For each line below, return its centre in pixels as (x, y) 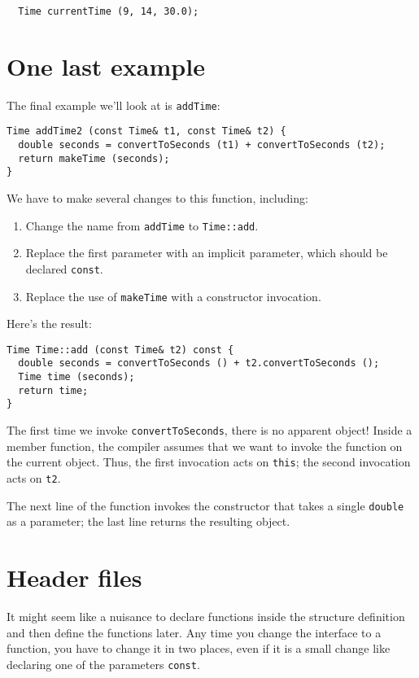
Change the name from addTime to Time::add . (142, 225)
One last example (106, 66)
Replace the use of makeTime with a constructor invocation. (173, 296)
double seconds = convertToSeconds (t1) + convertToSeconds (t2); (202, 145)
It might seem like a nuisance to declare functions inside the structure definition (206, 617)
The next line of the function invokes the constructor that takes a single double (205, 505)
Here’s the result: (49, 324)
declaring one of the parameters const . (103, 664)
